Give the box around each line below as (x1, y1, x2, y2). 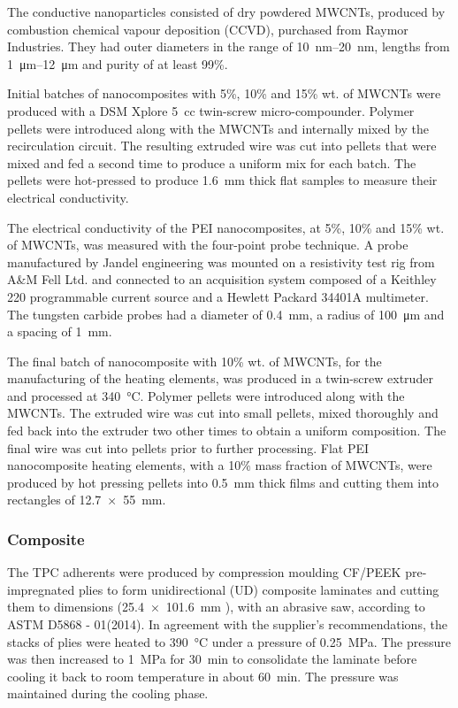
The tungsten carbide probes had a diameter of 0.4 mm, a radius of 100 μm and (7, 304, 445, 323)
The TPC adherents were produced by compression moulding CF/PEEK (7, 563, 401, 581)
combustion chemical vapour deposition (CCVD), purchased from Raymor (7, 19, 408, 38)
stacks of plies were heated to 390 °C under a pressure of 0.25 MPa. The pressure (7, 632, 451, 650)
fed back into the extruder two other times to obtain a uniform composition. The (7, 421, 447, 440)
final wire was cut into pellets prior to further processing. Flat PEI (7, 438, 370, 457)
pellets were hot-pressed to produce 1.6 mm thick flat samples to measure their (7, 171, 438, 189)
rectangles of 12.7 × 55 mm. (7, 490, 166, 509)
